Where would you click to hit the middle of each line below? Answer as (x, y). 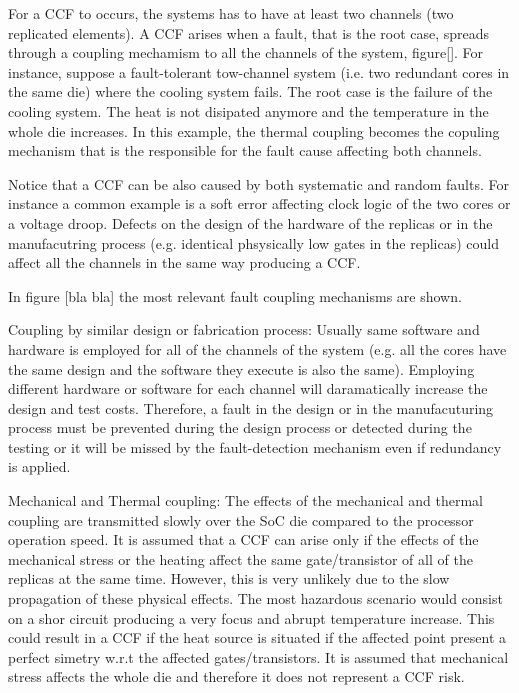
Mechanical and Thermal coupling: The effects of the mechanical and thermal (245, 500)
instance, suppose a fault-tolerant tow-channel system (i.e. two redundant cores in (259, 71)
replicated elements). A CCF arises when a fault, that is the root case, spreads (249, 32)
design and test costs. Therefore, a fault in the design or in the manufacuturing (251, 407)
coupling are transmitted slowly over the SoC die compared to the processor (241, 519)
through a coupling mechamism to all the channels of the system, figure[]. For (246, 52)
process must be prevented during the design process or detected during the (240, 427)
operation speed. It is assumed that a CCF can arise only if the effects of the (243, 539)
